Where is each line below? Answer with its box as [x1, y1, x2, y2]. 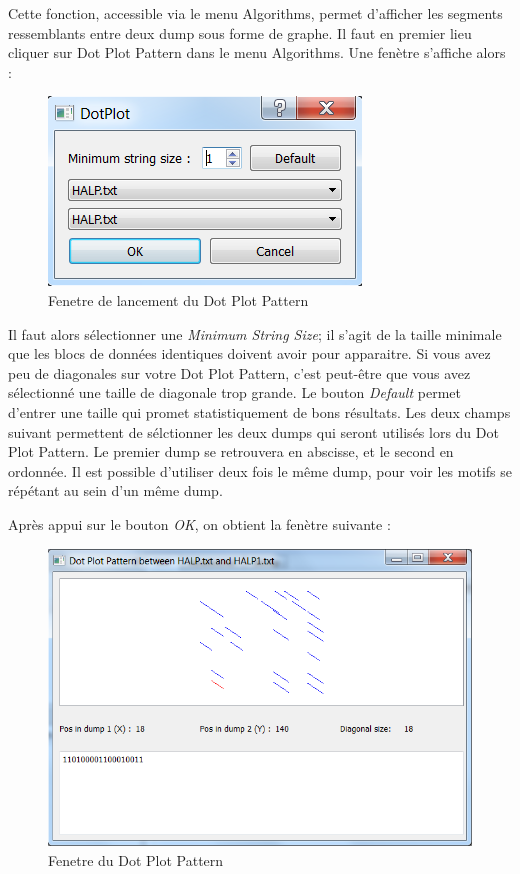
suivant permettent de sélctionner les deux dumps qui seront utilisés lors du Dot [8, 421, 499, 442]
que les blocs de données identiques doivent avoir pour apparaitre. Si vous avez [8, 343, 491, 364]
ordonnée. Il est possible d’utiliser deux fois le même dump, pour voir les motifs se [8, 460, 512, 481]
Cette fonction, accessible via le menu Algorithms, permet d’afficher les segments [8, 3, 503, 23]
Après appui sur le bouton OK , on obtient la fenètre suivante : [8, 513, 391, 534]
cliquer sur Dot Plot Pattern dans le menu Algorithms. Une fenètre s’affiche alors [8, 42, 506, 63]
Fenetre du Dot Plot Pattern [48, 849, 224, 870]
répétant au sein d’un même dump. [8, 480, 223, 501]
